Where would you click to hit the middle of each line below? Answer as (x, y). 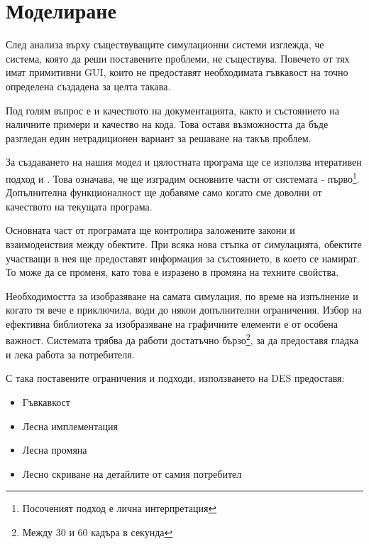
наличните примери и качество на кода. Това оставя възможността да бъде (167, 124)
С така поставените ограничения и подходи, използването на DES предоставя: (175, 378)
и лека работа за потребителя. (70, 354)
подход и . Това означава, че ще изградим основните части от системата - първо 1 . (183, 177)
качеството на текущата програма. (79, 206)
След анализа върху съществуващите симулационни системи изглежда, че (165, 44)
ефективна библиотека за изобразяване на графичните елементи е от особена (172, 323)
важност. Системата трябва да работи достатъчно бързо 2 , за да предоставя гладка (182, 339)
